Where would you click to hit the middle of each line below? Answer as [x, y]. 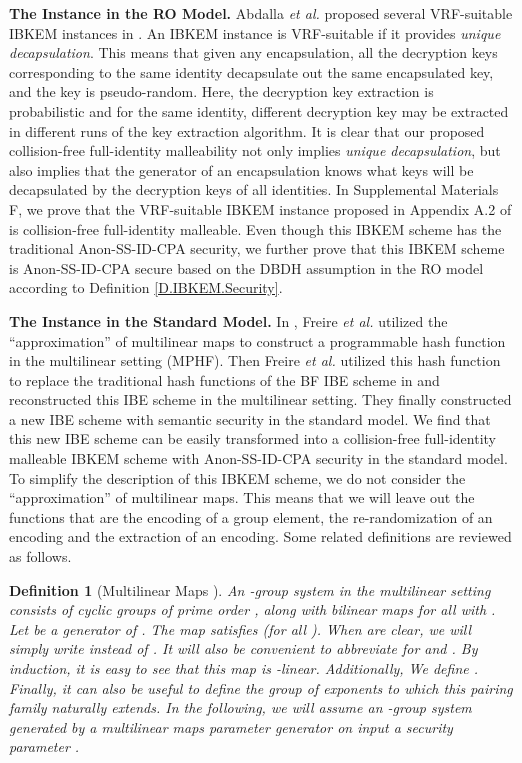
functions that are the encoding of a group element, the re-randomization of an [251, 516]
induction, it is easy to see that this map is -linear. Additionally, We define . [244, 668]
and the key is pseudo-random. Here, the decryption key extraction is [221, 91]
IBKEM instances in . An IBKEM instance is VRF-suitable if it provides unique [255, 32]
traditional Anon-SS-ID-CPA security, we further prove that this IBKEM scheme [257, 248]
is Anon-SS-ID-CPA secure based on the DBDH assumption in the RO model [246, 267]
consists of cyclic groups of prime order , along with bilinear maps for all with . [252, 609]
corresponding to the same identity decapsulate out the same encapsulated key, [251, 71]
